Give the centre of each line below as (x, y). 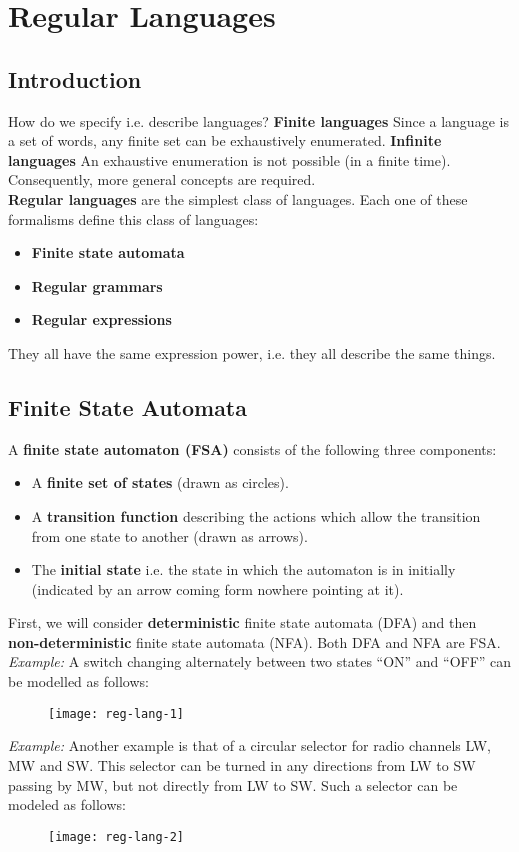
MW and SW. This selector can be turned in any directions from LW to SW (242, 764)
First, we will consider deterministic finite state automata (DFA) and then (242, 622)
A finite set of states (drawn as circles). (160, 482)
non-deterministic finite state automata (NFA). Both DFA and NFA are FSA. (254, 641)
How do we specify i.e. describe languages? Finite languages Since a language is (258, 120)
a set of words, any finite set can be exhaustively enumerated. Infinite (225, 140)
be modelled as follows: (78, 681)
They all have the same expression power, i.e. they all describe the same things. (252, 352)
